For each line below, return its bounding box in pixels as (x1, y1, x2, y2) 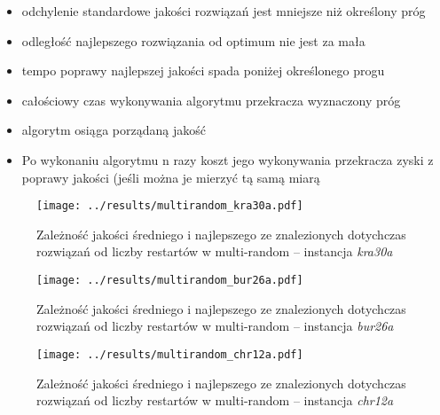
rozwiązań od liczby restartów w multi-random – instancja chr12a (36, 391, 394, 410)
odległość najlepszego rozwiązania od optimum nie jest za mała (21, 31, 365, 50)
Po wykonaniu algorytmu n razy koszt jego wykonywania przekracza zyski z (21, 150, 434, 168)
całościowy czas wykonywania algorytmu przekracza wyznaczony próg (21, 90, 401, 109)
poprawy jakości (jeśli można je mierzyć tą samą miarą (21, 168, 320, 186)
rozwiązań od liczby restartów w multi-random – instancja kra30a (36, 242, 393, 261)
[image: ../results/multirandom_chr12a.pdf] (36, 348, 303, 361)
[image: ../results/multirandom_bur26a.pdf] (36, 274, 303, 286)
